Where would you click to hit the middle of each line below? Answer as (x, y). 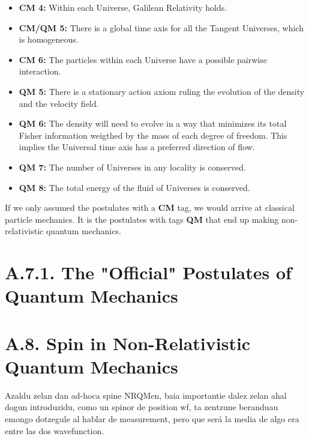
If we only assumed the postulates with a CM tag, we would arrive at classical (150, 207)
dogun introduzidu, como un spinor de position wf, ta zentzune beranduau (142, 407)
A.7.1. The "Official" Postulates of (148, 272)
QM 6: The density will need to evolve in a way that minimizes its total (153, 123)
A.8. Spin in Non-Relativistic (128, 343)
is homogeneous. (49, 39)
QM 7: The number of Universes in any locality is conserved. (132, 167)
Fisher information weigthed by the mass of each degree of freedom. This (153, 135)
